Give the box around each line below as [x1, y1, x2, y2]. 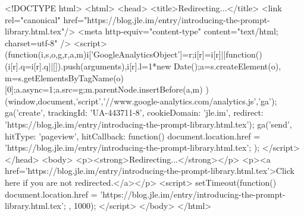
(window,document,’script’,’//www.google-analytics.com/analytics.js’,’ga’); [5, 94, 277, 107]
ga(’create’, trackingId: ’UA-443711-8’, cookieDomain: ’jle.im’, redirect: [5, 106, 264, 119]
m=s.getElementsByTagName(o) [5, 71, 124, 84]
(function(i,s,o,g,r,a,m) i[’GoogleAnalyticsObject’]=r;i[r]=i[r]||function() [5, 48, 262, 61]
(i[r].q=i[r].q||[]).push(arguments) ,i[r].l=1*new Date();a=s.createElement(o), [5, 59, 281, 72]
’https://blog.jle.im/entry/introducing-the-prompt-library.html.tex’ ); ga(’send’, [5, 117, 292, 130]
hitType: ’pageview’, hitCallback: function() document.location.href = [5, 129, 261, 142]
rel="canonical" [5, 13, 61, 26]
